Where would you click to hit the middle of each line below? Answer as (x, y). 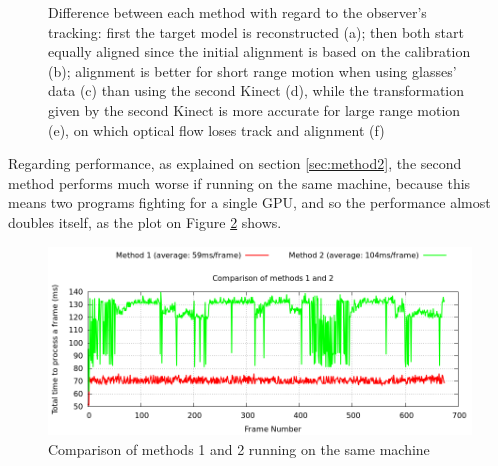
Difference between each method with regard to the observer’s (237, 12)
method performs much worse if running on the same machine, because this (239, 182)
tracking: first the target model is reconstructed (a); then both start (256, 31)
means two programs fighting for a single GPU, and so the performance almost (249, 202)
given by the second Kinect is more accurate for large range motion (254, 109)
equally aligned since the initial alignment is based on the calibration (259, 51)
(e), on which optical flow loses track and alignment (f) (216, 129)
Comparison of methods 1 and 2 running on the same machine (239, 448)
